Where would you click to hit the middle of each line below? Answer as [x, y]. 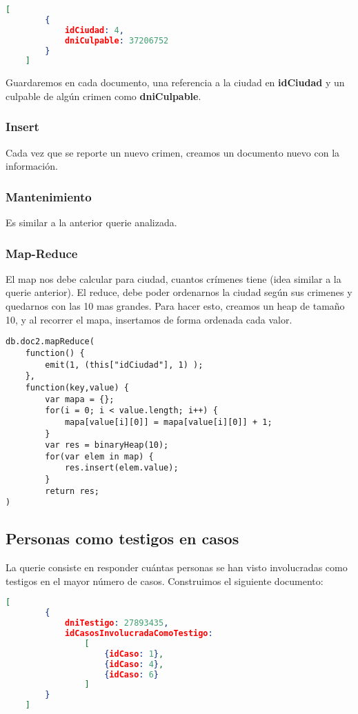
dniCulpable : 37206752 [117, 40]
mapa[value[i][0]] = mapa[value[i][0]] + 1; [168, 422]
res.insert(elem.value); [121, 468]
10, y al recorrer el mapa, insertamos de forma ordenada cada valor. [149, 319]
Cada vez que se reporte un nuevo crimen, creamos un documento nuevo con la [173, 152]
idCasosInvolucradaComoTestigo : [139, 634]
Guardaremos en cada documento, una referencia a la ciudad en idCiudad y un [175, 82]
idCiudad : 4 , [94, 30]
